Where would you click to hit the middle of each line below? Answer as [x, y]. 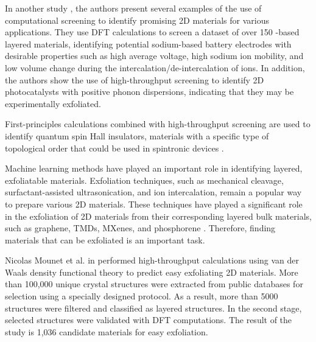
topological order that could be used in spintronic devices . [114, 148]
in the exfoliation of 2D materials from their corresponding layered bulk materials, [158, 216]
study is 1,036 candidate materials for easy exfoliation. [107, 331]
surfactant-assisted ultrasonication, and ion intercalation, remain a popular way [153, 192]
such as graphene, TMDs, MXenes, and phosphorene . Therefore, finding [140, 228]
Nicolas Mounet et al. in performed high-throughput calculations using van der [152, 260]
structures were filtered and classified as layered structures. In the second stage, [153, 308]
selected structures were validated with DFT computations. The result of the [149, 320]
